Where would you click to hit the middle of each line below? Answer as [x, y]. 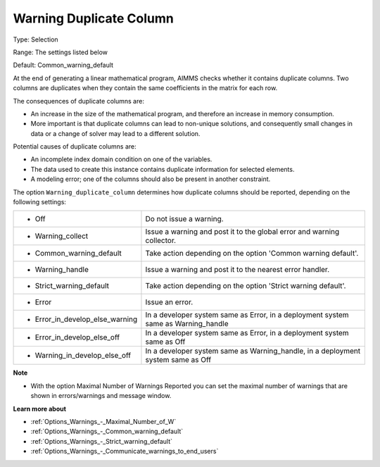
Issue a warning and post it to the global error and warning [242, 232]
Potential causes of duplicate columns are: [75, 147]
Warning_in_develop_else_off [83, 356]
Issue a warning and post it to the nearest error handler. [237, 270]
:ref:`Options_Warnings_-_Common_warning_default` [107, 431]
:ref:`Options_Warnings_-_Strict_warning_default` [101, 441]
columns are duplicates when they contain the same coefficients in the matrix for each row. [145, 88]
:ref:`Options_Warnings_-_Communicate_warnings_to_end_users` [125, 452]
